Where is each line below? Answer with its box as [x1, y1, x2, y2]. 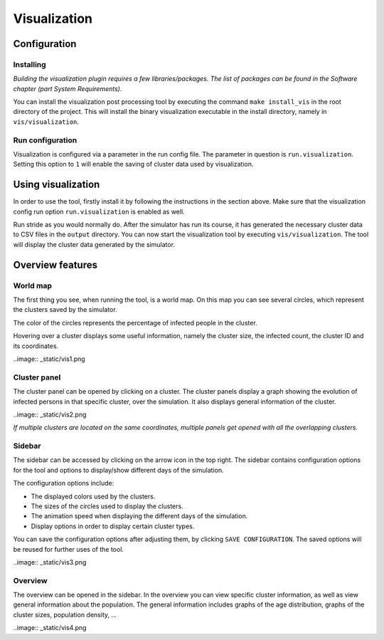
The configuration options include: [13, 479, 114, 488]
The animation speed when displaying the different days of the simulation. [31, 512, 248, 520]
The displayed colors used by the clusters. [31, 492, 156, 500]
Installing [13, 59, 46, 69]
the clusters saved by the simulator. [13, 305, 117, 314]
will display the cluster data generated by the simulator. [13, 240, 176, 248]
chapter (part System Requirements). [13, 84, 122, 93]
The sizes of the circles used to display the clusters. [31, 502, 184, 510]
